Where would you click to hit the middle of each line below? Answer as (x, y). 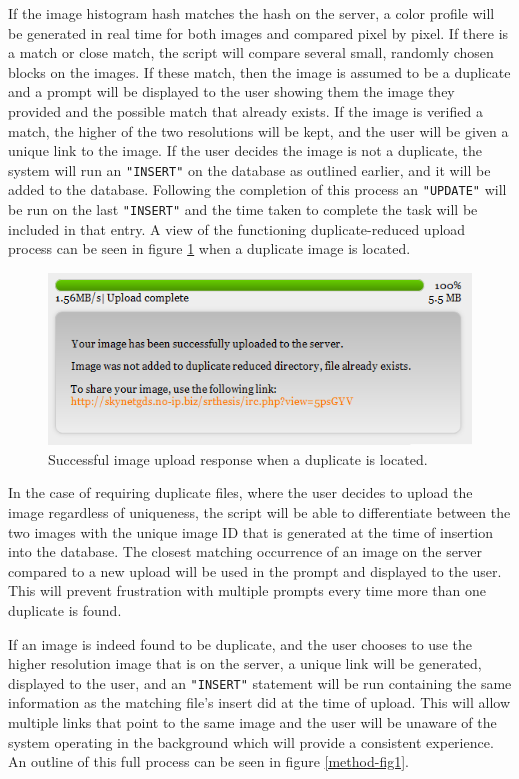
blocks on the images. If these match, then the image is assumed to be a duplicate (259, 71)
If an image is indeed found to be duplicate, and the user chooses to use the (240, 643)
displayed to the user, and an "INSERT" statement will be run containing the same (260, 682)
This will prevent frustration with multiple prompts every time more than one (247, 590)
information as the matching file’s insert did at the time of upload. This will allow (259, 702)
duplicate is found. (65, 610)
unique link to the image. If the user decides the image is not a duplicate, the (245, 150)
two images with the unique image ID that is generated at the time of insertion (251, 531)
